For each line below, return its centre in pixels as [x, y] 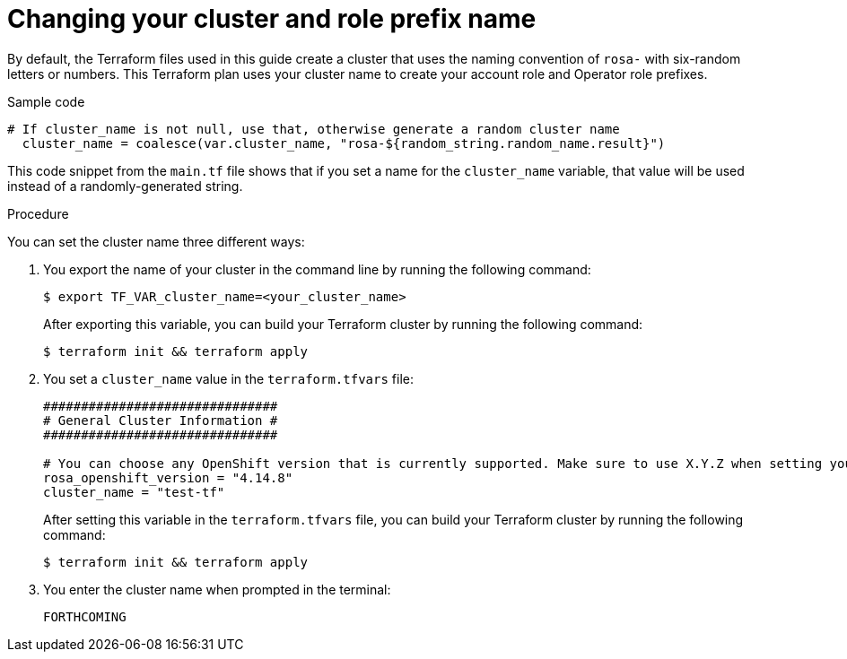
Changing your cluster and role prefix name [272, 19]
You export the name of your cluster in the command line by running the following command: [317, 269]
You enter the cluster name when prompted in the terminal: [217, 589]
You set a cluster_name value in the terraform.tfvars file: [228, 378]
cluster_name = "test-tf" [134, 492]
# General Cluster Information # [161, 420]
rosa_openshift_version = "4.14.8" [168, 477]
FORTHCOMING [85, 616]
